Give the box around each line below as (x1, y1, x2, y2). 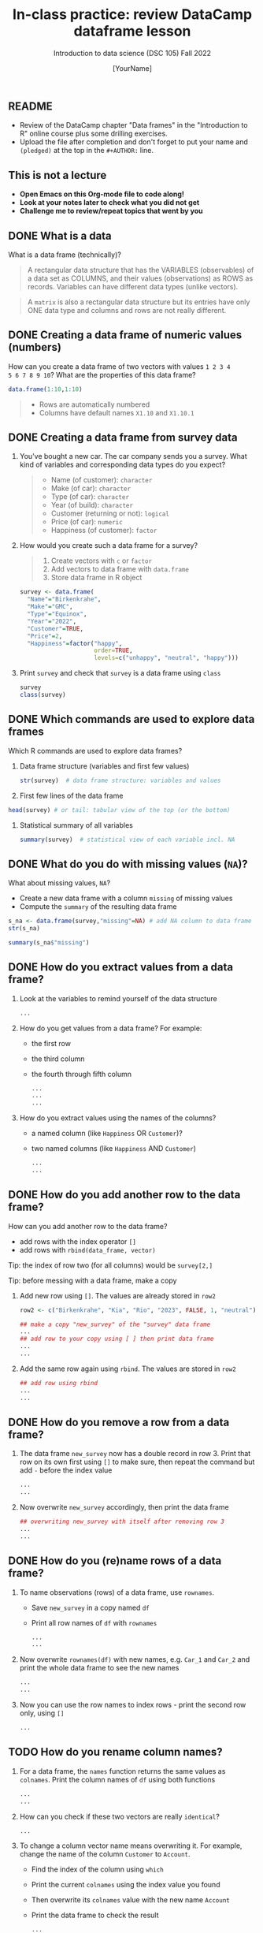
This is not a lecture (8, 168, 107, 182)
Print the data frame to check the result (31, 1910, 159, 1920)
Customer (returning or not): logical (50, 508, 169, 518)
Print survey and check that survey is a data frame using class (19, 669, 221, 678)
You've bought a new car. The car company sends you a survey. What (19, 452, 247, 461)
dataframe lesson (73, 22, 191, 40)
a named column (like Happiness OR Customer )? (31, 1129, 183, 1138)
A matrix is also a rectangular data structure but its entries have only (27, 297, 250, 307)
